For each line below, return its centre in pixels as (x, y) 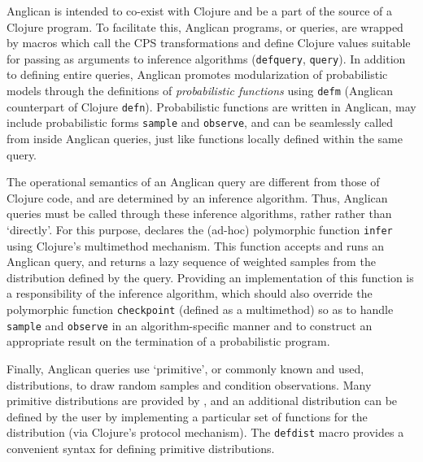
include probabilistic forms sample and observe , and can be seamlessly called (200, 122)
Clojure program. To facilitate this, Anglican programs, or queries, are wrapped (205, 26)
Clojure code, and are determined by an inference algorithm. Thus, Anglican (197, 197)
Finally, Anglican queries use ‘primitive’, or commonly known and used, (185, 368)
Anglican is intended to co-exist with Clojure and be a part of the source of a (200, 11)
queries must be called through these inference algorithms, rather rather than (199, 214)
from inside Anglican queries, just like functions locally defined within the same (205, 138)
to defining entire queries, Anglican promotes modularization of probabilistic (197, 74)
